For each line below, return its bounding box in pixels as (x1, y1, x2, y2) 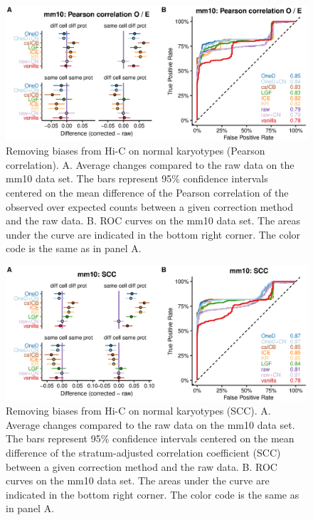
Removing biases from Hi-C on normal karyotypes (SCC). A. (6, 403, 271, 418)
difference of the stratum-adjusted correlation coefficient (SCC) (6, 445, 281, 459)
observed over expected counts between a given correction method (6, 199, 293, 214)
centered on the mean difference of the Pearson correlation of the (6, 185, 289, 200)
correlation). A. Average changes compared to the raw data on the (6, 157, 295, 172)
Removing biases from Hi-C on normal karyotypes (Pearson (6, 143, 265, 158)
